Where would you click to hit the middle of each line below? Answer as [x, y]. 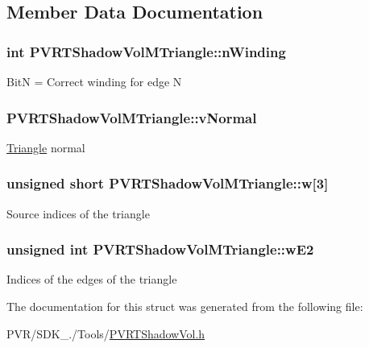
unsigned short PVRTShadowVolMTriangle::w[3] [168, 183]
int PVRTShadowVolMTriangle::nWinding [146, 51]
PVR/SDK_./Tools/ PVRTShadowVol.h [106, 333]
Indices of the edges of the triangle [92, 279]
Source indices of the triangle [78, 213]
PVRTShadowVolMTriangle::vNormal [132, 117]
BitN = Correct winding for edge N [94, 81]
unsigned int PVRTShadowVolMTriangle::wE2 [160, 249]
